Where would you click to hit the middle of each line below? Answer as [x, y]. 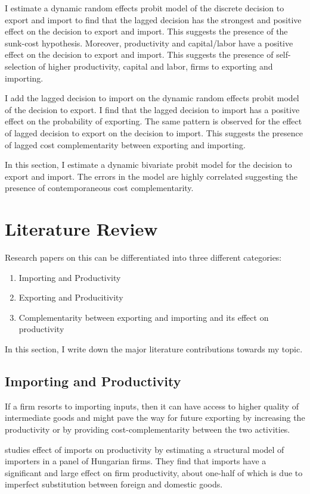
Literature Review [81, 229]
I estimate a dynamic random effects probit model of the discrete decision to [145, 8]
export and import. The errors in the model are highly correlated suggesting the [151, 176]
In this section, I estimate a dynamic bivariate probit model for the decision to [148, 165]
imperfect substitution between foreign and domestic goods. [114, 484]
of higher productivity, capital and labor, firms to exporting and [156, 66]
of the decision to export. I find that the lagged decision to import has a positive [152, 109]
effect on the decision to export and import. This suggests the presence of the [146, 31]
